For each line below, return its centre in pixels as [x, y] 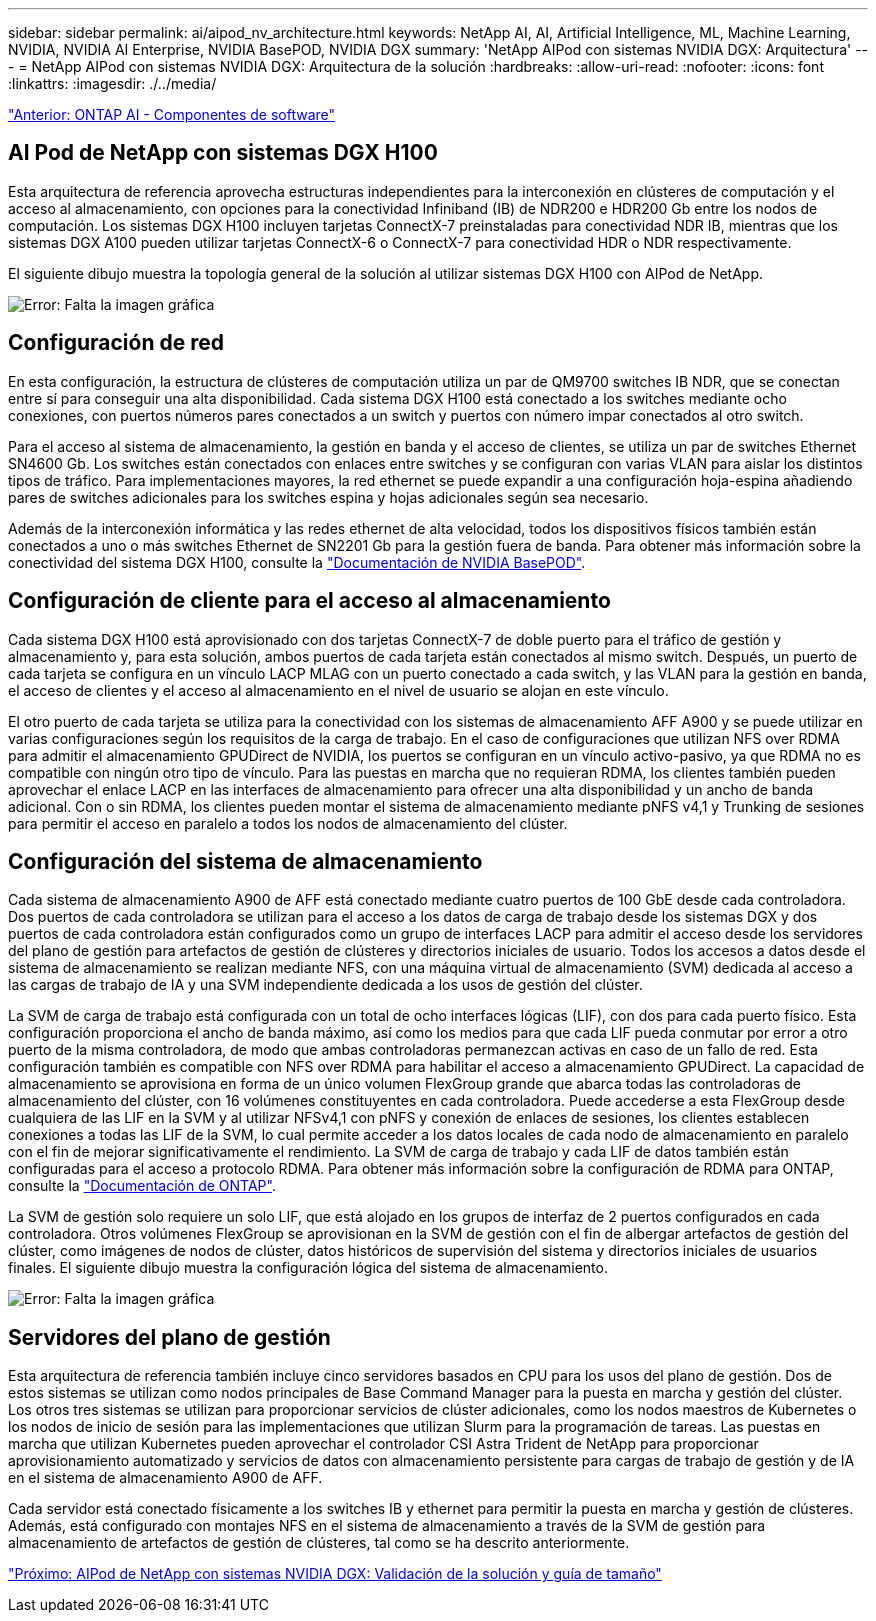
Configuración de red [116, 343]
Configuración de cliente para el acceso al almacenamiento [309, 601]
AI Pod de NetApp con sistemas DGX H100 [223, 153]
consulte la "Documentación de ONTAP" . [142, 1186]
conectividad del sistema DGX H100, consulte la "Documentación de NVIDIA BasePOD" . [297, 562]
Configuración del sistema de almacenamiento [245, 861]
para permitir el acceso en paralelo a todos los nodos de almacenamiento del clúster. [288, 823]
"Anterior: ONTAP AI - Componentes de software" [172, 114]
